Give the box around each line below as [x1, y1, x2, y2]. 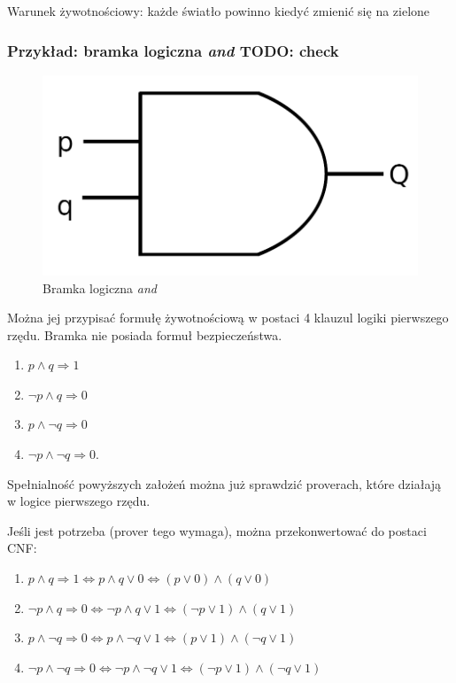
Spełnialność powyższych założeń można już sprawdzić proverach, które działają [7, 474, 442, 493]
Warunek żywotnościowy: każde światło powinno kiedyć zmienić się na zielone [7, 2, 430, 19]
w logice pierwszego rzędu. [7, 492, 151, 510]
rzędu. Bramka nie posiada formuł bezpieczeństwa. [7, 325, 282, 344]
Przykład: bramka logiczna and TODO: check [7, 39, 339, 61]
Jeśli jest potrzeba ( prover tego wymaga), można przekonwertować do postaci [7, 521, 427, 539]
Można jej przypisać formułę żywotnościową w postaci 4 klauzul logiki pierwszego [7, 308, 449, 327]
